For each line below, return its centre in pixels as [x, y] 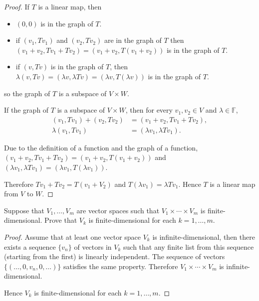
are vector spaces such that [118, 210]
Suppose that [24, 210]
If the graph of [26, 110]
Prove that [61, 220]
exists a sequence [30, 246]
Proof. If [17, 6]
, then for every [149, 110]
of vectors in [93, 246]
